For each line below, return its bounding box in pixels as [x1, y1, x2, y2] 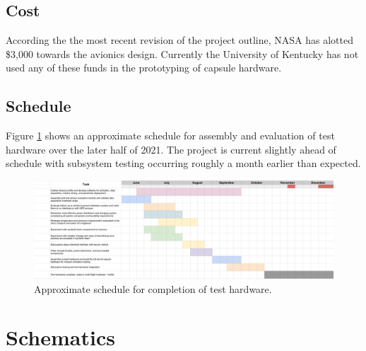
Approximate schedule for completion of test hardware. [34, 281, 272, 296]
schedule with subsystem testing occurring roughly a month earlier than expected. [6, 156, 361, 171]
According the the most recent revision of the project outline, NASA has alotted [6, 33, 353, 47]
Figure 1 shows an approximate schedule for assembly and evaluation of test [6, 128, 335, 143]
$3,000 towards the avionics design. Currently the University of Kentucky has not [6, 46, 359, 61]
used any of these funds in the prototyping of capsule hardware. [6, 60, 282, 75]
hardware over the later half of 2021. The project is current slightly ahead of [6, 142, 336, 156]
